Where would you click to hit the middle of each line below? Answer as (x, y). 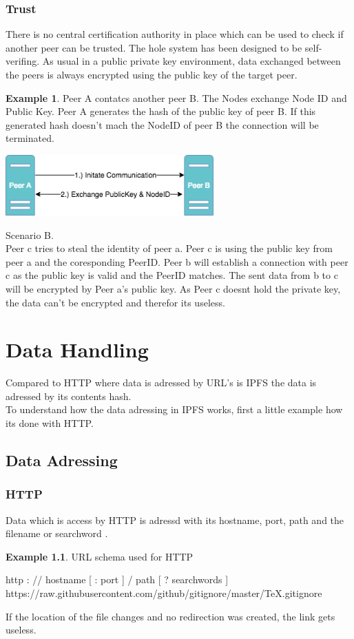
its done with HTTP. (50, 423)
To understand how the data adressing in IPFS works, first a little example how (174, 409)
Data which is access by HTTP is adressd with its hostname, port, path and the (175, 520)
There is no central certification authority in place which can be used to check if (175, 34)
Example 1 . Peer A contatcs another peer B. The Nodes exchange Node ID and (176, 97)
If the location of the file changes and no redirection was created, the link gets (170, 616)
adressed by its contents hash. (69, 396)
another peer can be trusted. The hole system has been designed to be (154, 47)
